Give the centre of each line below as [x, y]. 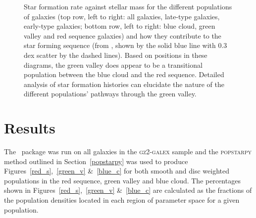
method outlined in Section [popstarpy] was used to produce [96, 161]
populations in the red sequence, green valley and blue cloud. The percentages [122, 180]
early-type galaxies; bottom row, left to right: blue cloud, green [120, 26]
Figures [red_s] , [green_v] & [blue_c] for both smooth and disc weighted [117, 171]
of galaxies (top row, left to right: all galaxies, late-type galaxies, [122, 16]
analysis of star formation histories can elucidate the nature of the [124, 84]
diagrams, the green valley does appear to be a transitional [113, 65]
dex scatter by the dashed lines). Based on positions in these [116, 55]
